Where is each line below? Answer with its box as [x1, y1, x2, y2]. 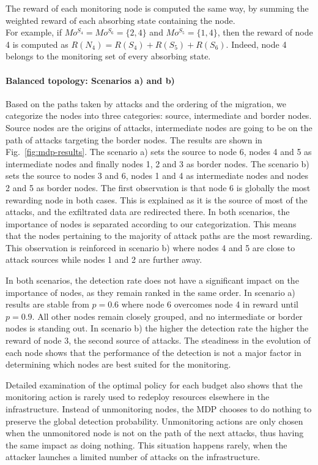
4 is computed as [6, 37, 68, 50]
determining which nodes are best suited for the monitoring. [6, 358, 231, 371]
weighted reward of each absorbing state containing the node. [6, 13, 235, 26]
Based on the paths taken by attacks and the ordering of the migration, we [6, 97, 287, 110]
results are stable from [6, 298, 89, 311]
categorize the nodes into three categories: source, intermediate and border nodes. [6, 109, 312, 122]
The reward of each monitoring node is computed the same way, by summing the [6, 2, 309, 14]
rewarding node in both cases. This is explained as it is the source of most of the [6, 193, 308, 206]
